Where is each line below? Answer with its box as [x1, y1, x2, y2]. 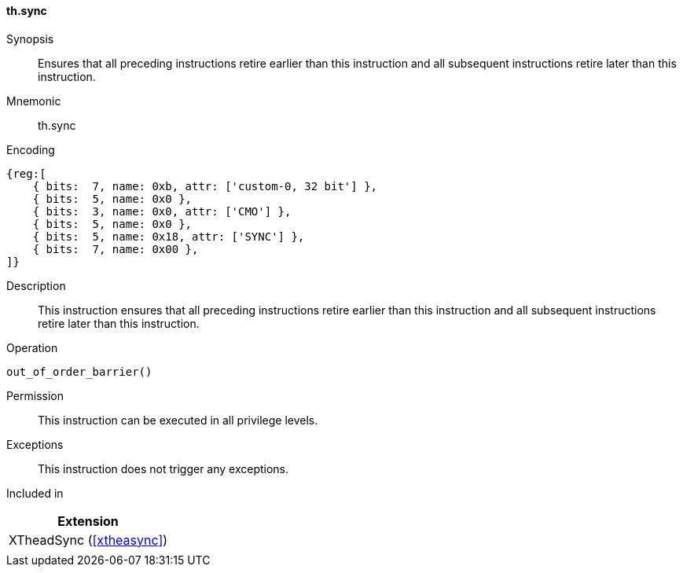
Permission [6, 388, 64, 402]
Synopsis [6, 31, 54, 46]
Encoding [6, 142, 55, 156]
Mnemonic [6, 94, 61, 108]
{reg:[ [6, 167, 46, 180]
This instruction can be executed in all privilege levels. [38, 413, 318, 427]
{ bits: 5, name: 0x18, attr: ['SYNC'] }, [32, 230, 305, 243]
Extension [57, 512, 119, 529]
